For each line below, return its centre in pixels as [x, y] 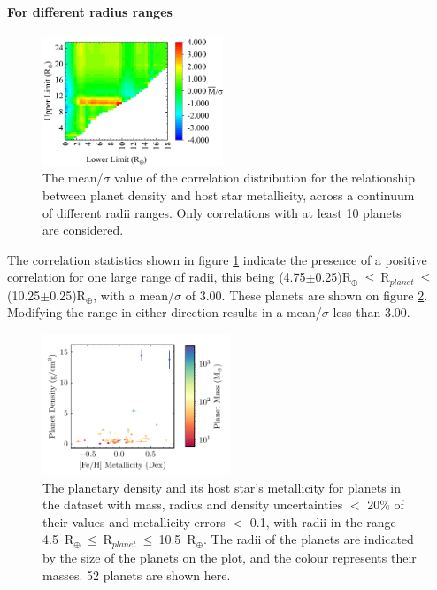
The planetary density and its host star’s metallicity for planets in [222, 487]
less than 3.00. [372, 312]
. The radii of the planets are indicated [309, 539]
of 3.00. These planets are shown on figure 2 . [307, 295]
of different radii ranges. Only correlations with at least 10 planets [222, 212]
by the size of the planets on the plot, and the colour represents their [230, 557]
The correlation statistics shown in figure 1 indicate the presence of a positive [217, 259]
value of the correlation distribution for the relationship [265, 178]
